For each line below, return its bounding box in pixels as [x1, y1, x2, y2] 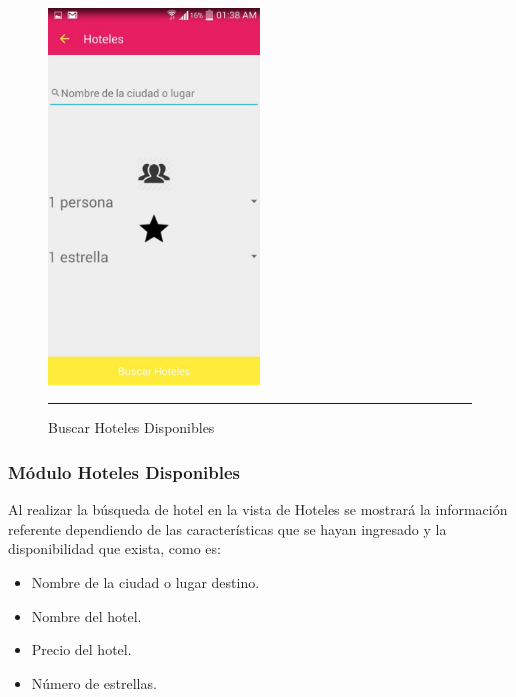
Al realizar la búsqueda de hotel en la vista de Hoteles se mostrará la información [8, 499, 508, 520]
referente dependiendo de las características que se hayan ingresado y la [8, 518, 447, 539]
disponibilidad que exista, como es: [8, 538, 221, 559]
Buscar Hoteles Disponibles [48, 417, 215, 438]
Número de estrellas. [31, 672, 157, 693]
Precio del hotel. [31, 639, 132, 660]
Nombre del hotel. [31, 605, 142, 626]
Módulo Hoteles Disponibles [8, 459, 241, 484]
